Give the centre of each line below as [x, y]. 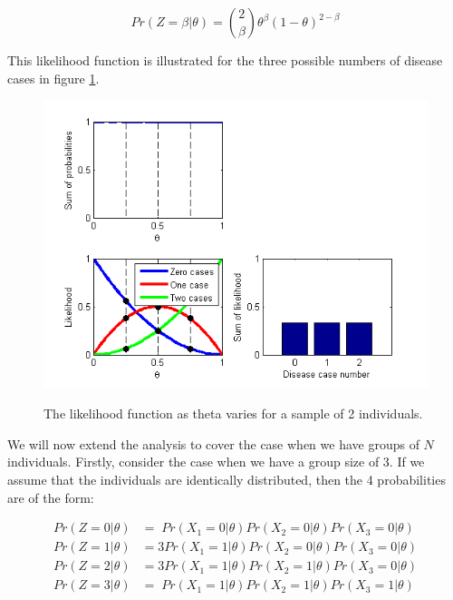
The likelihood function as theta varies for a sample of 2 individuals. [233, 413]
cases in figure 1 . [53, 78]
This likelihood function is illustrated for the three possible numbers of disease [225, 60]
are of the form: [51, 497]
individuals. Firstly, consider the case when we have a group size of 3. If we [216, 462]
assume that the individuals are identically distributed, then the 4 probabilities [226, 479]
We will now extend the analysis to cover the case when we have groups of [213, 443]
